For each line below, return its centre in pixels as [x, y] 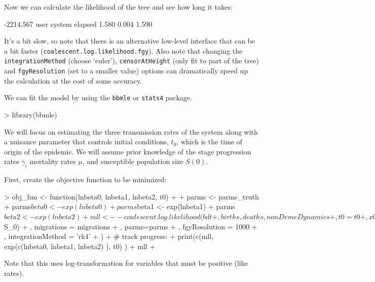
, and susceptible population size [133, 161]
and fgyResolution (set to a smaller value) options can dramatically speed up [126, 71]
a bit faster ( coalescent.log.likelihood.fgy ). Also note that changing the [123, 50]
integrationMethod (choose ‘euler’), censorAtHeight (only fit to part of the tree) [132, 61]
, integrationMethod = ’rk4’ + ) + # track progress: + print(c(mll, [109, 236]
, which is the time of [210, 142]
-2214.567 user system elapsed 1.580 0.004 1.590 [78, 24]
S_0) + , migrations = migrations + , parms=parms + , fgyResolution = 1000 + [131, 226]
